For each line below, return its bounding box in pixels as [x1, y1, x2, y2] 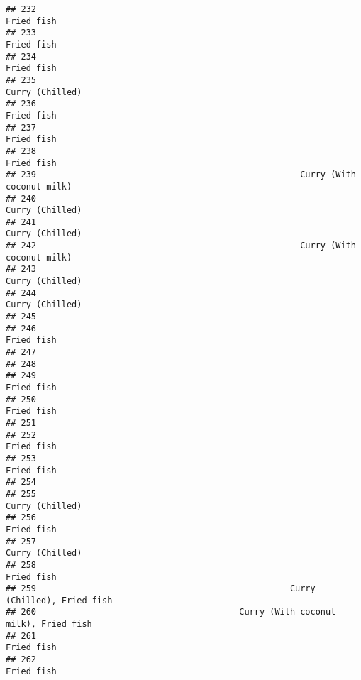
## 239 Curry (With [6, 170, 356, 180]
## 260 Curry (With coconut [6, 607, 336, 618]
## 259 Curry [6, 583, 316, 594]
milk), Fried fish [6, 619, 92, 630]
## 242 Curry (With [6, 241, 356, 251]
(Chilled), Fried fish [6, 595, 113, 605]
